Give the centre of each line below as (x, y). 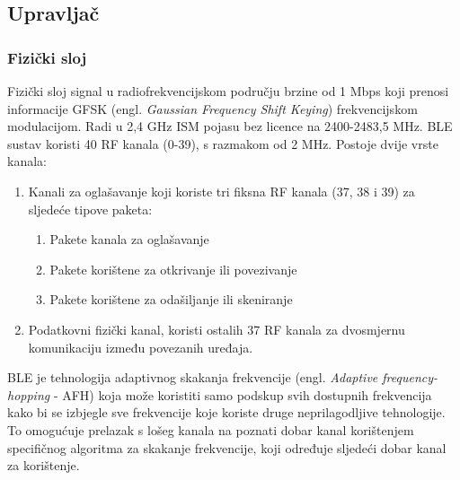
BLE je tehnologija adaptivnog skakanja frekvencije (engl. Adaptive (193, 377)
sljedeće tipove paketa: (90, 209)
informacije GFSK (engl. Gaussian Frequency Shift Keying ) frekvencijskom (212, 108)
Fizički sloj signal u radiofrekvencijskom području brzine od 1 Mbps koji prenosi (228, 91)
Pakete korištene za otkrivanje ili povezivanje (173, 269)
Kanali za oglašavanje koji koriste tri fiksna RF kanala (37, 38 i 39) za (221, 191)
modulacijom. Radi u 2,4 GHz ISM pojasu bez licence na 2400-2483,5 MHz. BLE (230, 126)
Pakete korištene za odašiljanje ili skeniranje (171, 299)
